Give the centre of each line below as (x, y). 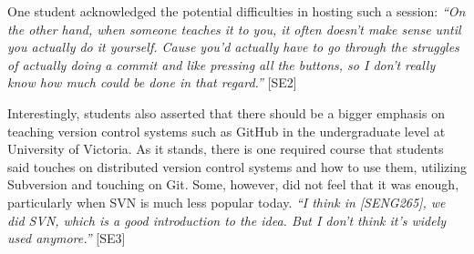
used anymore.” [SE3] (67, 238)
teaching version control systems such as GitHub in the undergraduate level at (227, 131)
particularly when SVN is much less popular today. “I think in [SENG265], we (227, 202)
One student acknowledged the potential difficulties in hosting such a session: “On (237, 11)
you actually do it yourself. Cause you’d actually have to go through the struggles (233, 47)
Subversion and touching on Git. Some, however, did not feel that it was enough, (233, 184)
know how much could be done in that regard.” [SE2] (152, 82)
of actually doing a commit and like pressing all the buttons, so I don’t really (222, 64)
